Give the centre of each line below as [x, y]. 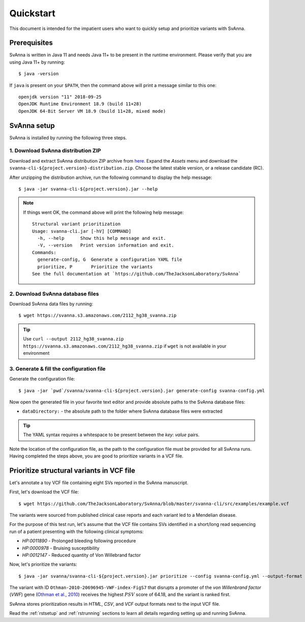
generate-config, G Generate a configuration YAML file [110, 260]
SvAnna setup [32, 125]
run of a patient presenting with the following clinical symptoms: [77, 532]
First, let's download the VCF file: [44, 492]
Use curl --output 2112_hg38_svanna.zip [73, 339]
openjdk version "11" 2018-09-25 [60, 97]
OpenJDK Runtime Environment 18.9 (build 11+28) [80, 104]
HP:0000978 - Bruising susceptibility [61, 548]
